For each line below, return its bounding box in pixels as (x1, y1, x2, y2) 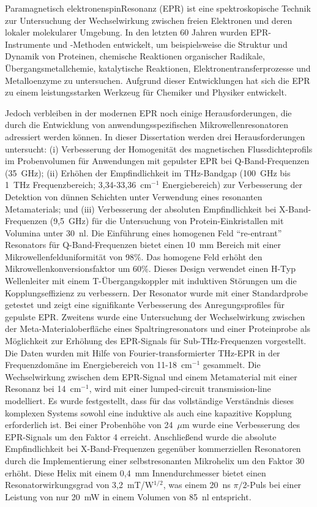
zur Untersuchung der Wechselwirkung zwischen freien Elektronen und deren (5, 13, 293, 26)
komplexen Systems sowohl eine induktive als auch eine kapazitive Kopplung (5, 406, 292, 419)
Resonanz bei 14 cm (5, 382, 81, 395)
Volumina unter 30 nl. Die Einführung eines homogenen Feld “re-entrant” (5, 226, 282, 239)
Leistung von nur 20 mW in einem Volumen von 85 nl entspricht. (5, 490, 252, 503)
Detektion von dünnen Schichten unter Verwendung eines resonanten (5, 190, 263, 203)
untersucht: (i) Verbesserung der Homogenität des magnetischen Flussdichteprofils (5, 142, 313, 155)
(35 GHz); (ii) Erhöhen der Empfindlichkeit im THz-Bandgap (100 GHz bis (5, 166, 291, 179)
